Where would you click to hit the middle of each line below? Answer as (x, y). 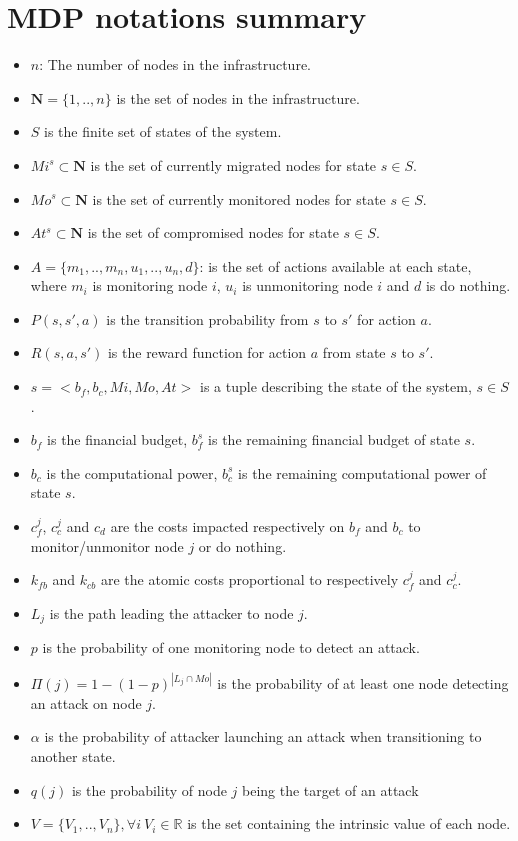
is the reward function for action (207, 352)
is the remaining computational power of (362, 472)
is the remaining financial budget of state (334, 439)
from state (354, 352)
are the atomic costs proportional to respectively (249, 579)
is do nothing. (468, 285)
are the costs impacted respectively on (227, 526)
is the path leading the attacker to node (171, 612)
